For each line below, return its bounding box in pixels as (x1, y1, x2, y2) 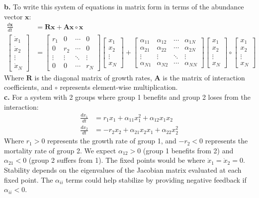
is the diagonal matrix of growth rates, (34, 72, 152, 82)
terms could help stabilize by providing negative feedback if (66, 174, 247, 185)
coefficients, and (4, 82, 53, 92)
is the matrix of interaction (163, 72, 245, 82)
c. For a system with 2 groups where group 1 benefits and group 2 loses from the (4, 91, 251, 102)
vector (4, 11, 23, 21)
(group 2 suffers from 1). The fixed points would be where (28, 155, 205, 165)
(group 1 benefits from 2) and (143, 145, 234, 155)
